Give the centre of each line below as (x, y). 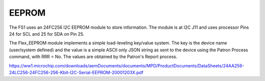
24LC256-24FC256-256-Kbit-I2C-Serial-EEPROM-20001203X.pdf (76, 72)
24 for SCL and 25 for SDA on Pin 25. (47, 34)
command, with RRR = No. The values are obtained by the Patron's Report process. (93, 57)
